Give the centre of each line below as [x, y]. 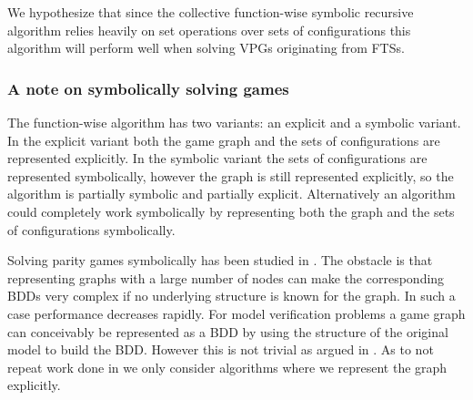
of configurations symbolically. [91, 229]
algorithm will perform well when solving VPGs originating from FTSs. [206, 48]
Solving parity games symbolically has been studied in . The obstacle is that [220, 260]
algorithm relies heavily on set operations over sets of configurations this [209, 30]
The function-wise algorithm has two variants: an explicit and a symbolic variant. [234, 122]
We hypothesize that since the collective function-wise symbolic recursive [211, 12]
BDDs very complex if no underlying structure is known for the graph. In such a [231, 296]
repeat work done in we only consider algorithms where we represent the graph [227, 367]
